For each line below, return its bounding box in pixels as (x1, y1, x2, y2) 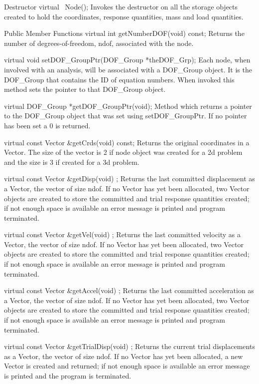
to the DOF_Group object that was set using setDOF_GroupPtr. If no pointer (4, 110, 247, 121)
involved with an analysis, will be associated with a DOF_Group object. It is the (4, 64, 252, 74)
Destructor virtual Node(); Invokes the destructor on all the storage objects (4, 1, 238, 11)
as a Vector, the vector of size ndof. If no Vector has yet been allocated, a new (4, 351, 243, 361)
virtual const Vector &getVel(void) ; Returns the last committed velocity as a (4, 229, 241, 240)
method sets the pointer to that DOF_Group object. (4, 84, 166, 94)
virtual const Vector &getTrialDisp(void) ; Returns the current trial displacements (4, 341, 255, 352)
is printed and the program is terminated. (4, 371, 131, 381)
